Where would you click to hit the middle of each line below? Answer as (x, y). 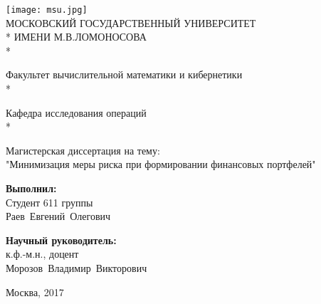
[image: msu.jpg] (47, 10)
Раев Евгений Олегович (58, 216)
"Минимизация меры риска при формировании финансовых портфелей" (161, 164)
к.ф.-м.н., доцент (42, 254)
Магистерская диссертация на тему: (83, 150)
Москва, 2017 (35, 292)
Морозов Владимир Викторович (77, 267)
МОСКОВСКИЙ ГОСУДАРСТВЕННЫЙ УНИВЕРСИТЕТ (131, 22)
